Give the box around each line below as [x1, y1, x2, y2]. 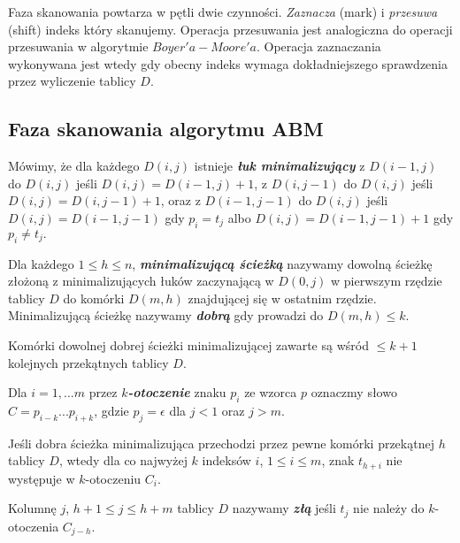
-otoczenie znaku [127, 383, 226, 402]
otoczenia [8, 516, 59, 535]
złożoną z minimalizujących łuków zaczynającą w [8, 271, 274, 290]
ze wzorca [244, 383, 297, 402]
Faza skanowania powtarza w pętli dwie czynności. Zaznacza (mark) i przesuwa [8, 3, 438, 20]
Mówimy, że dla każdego [8, 157, 140, 175]
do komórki [63, 288, 125, 307]
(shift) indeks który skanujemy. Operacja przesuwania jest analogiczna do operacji [8, 19, 453, 38]
